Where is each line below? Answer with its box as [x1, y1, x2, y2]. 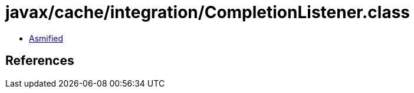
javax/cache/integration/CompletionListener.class [5, 2, 410, 22]
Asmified [29, 33, 64, 43]
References [5, 53, 74, 68]
